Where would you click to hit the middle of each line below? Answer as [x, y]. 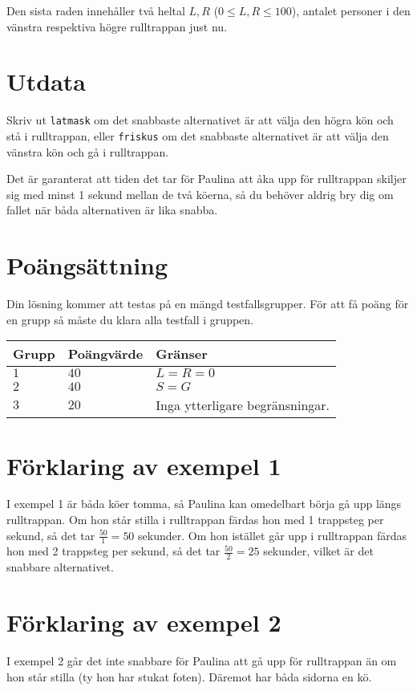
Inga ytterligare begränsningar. [243, 405]
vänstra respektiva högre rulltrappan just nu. [117, 26]
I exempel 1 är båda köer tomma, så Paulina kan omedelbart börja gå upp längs [204, 504]
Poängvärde [105, 354]
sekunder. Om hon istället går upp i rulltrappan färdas [272, 535]
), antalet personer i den [351, 10]
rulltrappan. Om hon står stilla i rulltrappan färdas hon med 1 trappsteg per [195, 520]
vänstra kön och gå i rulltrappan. [88, 151]
